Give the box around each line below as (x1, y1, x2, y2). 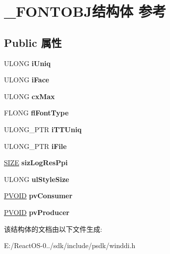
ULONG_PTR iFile (4, 141, 67, 151)
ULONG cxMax (4, 91, 55, 101)
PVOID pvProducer (4, 207, 70, 217)
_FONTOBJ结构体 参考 (4, 1, 166, 21)
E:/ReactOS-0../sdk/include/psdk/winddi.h (4, 240, 136, 251)
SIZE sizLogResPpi (4, 157, 68, 168)
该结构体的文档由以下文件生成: (4, 223, 102, 234)
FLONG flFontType (4, 108, 69, 118)
